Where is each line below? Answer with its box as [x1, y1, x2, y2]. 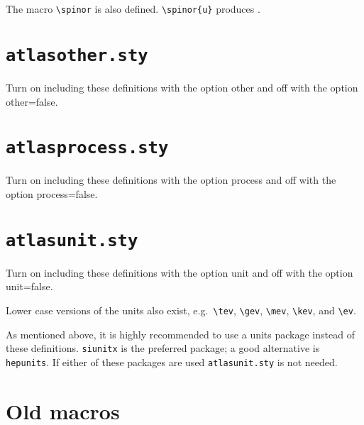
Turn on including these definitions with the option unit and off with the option [6, 265, 353, 280]
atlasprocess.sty [6, 138, 169, 158]
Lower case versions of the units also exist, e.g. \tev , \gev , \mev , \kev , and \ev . [6, 302, 356, 317]
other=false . [6, 94, 58, 109]
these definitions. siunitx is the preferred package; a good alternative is [6, 341, 320, 355]
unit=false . [6, 279, 53, 294]
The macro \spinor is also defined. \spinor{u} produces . [6, 1, 260, 16]
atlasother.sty [6, 45, 148, 65]
